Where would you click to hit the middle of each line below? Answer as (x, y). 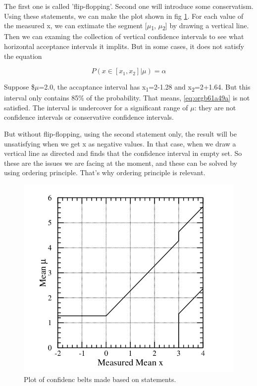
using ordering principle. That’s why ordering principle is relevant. (105, 172)
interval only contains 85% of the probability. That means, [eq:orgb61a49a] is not (127, 98)
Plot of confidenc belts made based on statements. (100, 379)
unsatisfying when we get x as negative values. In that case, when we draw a (120, 143)
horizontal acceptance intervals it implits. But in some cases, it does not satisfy (124, 46)
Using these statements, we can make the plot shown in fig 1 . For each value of (124, 16)
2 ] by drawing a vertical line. (206, 26)
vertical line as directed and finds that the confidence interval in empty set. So (123, 153)
